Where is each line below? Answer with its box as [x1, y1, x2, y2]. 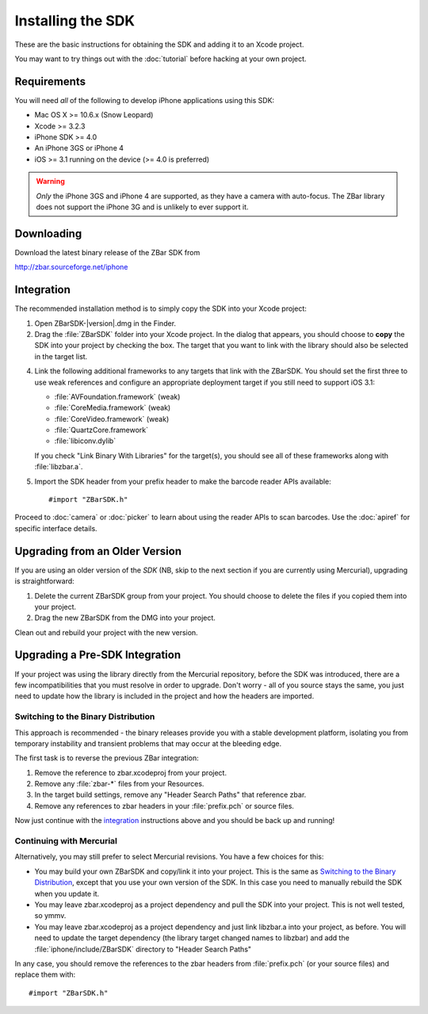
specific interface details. [14, 523, 98, 533]
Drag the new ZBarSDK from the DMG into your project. [34, 613, 216, 622]
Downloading [14, 227, 82, 240]
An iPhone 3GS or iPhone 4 [34, 143, 124, 153]
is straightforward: [14, 576, 75, 586]
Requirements [14, 75, 86, 88]
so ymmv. [34, 911, 67, 920]
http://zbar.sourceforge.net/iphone [14, 262, 128, 272]
